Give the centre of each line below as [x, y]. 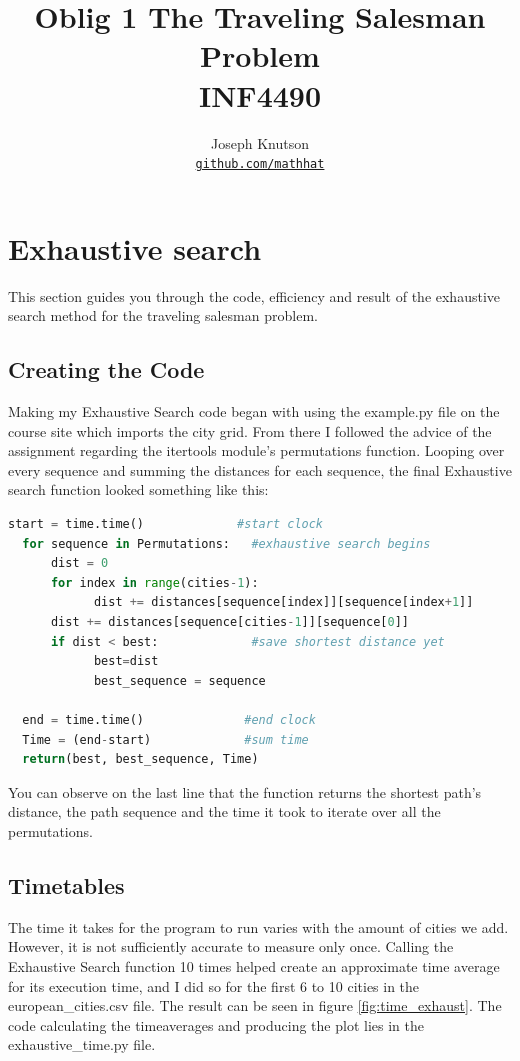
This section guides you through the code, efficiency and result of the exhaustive [254, 295]
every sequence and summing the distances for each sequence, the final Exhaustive [260, 469]
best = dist [126, 661]
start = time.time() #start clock [166, 524]
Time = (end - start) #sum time [165, 739]
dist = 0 [79, 563]
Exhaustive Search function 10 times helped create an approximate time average [254, 965]
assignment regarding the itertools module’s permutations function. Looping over [256, 450]
